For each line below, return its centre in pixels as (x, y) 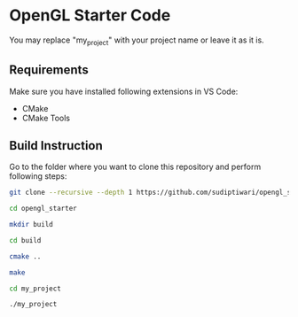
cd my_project (35, 289)
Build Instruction (56, 146)
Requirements (49, 70)
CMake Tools (46, 118)
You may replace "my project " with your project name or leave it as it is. (137, 41)
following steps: (38, 176)
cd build (25, 240)
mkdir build (31, 225)
